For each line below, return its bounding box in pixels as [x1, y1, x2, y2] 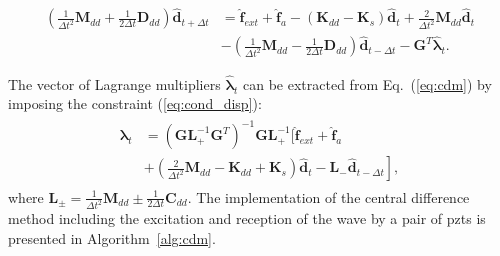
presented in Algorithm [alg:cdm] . [8, 227, 216, 248]
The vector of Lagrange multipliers [8, 73, 221, 94]
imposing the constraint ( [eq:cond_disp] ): [8, 93, 262, 114]
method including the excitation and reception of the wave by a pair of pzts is [8, 208, 486, 229]
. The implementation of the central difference [187, 186, 470, 207]
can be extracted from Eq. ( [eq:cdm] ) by [243, 73, 492, 94]
